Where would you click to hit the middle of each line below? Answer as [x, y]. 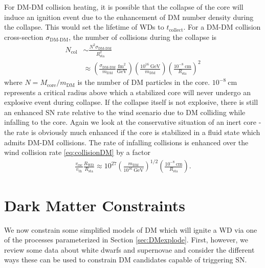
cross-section [24, 37]
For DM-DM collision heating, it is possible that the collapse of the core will [124, 7]
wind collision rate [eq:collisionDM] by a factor [77, 152]
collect [176, 30]
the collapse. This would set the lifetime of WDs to [84, 27]
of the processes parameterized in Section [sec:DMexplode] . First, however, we [126, 240]
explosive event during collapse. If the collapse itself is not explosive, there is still [131, 102]
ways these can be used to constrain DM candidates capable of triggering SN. [126, 260]
